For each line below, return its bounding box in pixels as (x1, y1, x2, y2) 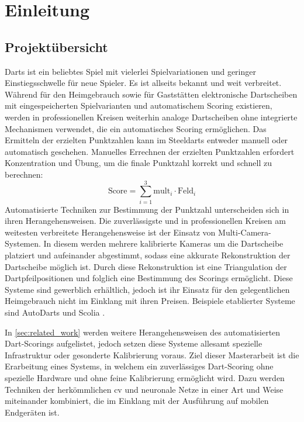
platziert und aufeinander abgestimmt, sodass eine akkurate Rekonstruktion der (5, 249, 291, 261)
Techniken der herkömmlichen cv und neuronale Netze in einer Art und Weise (5, 383, 284, 395)
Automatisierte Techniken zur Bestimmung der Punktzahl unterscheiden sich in (5, 203, 289, 215)
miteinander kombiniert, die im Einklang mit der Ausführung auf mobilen (5, 395, 269, 407)
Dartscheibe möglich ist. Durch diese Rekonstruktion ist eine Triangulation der (5, 260, 287, 272)
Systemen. (5, 237, 41, 250)
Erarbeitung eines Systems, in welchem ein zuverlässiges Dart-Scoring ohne (5, 360, 274, 372)
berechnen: (5, 168, 43, 180)
